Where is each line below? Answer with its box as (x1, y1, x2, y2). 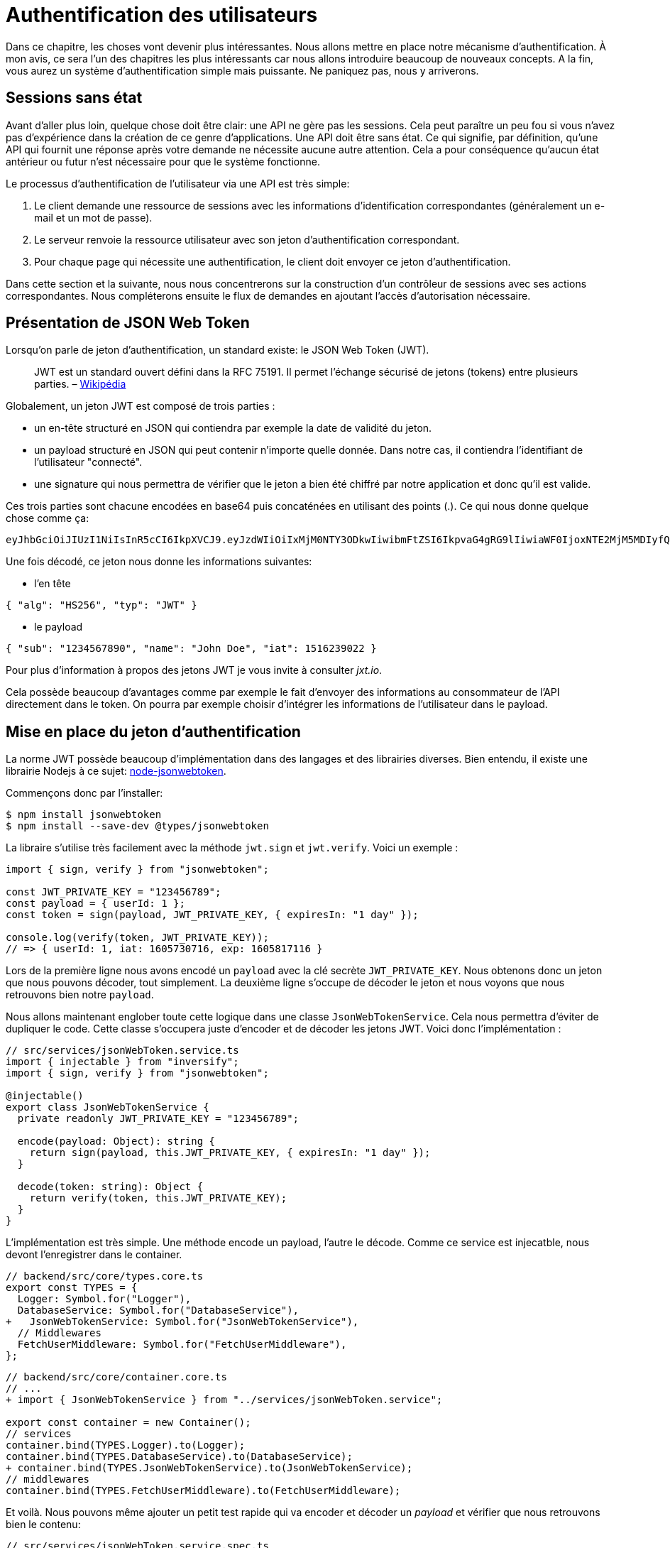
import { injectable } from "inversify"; (6, 1056, 239, 1068)
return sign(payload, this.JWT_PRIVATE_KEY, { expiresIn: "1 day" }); (29, 1147, 431, 1159)
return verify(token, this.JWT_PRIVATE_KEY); (29, 1192, 287, 1204)
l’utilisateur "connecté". (34, 456, 143, 469)
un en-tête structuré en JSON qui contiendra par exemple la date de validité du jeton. (34, 422, 432, 435)
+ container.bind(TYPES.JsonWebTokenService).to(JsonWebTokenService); (6, 1462, 413, 1474)
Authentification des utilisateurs (6, 3, 318, 27)
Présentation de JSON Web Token (6, 314, 250, 332)
